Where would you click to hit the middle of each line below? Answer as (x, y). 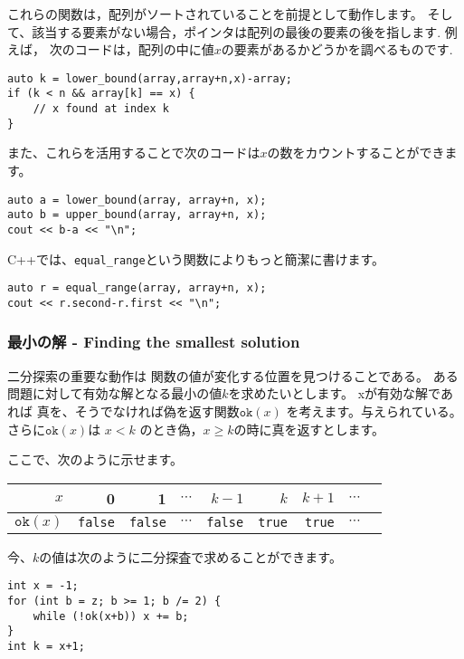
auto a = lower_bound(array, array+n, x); (137, 200)
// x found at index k (101, 109)
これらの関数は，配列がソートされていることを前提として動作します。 (215, 14)
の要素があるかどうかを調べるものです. (337, 49)
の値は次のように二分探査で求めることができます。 (190, 556)
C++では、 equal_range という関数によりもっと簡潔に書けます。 (196, 258)
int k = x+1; (46, 646)
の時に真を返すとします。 (309, 429)
